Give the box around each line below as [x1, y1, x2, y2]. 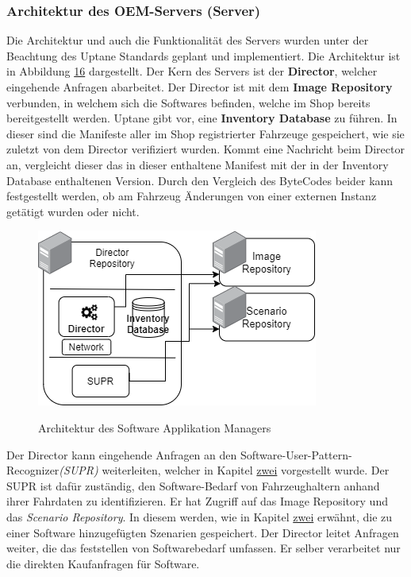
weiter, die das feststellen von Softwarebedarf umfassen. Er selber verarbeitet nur [6, 540, 401, 556]
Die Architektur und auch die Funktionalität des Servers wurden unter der [6, 32, 369, 48]
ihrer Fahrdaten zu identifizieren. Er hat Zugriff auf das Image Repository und [6, 493, 388, 509]
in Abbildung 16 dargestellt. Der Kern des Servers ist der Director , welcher [6, 63, 378, 79]
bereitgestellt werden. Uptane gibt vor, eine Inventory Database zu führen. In [6, 110, 398, 126]
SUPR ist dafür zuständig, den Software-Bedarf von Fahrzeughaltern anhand [6, 477, 380, 494]
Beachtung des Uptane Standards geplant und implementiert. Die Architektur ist [6, 47, 401, 64]
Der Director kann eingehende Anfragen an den [6, 446, 237, 463]
